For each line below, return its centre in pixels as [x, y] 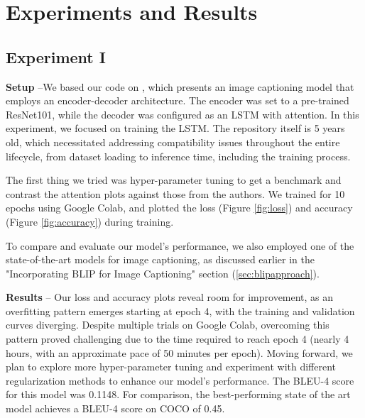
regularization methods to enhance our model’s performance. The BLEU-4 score [180, 380]
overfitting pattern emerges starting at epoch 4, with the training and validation [180, 310]
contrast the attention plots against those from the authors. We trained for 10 [175, 193]
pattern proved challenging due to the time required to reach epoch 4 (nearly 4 [178, 339]
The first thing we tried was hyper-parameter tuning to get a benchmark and [174, 180]
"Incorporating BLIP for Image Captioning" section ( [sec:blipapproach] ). [163, 273]
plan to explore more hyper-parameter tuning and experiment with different [171, 367]
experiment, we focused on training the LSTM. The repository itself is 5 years [175, 128]
